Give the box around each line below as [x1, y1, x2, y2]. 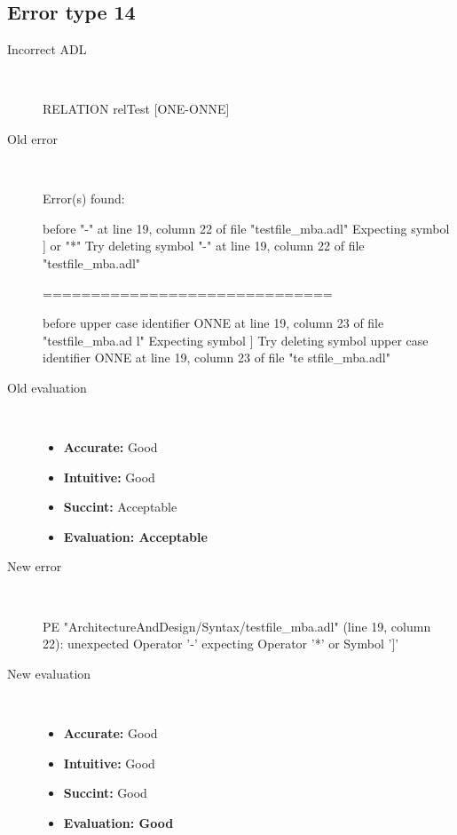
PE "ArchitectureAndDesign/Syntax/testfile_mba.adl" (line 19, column [43, 616, 431, 635]
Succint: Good [63, 783, 147, 802]
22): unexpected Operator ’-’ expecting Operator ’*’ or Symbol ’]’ [43, 634, 399, 653]
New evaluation [7, 664, 91, 682]
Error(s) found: [43, 189, 125, 208]
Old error [7, 129, 58, 147]
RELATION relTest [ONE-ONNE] [43, 99, 230, 118]
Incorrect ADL [7, 40, 87, 59]
